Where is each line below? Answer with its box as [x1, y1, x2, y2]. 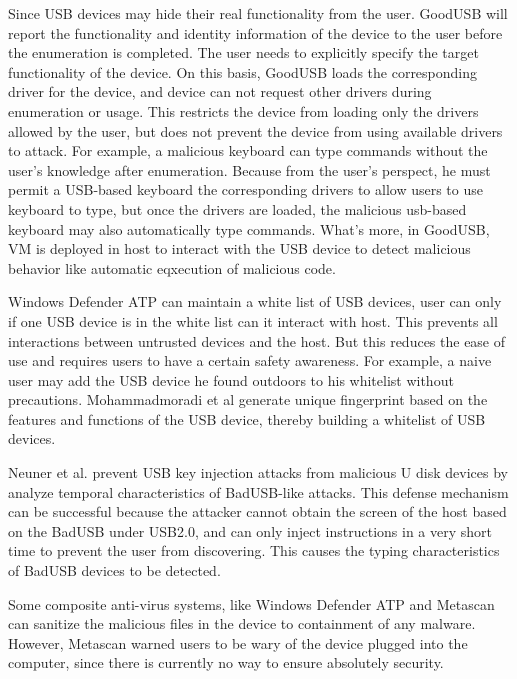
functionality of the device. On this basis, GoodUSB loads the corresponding [8, 61, 478, 82]
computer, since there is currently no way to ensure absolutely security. [8, 652, 444, 673]
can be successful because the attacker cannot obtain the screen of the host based [8, 501, 507, 522]
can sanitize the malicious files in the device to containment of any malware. [8, 613, 476, 634]
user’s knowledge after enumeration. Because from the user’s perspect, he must [8, 159, 491, 180]
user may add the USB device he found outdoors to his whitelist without [8, 369, 454, 390]
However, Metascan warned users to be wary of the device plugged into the [8, 632, 468, 653]
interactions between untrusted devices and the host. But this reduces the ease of [8, 330, 506, 351]
